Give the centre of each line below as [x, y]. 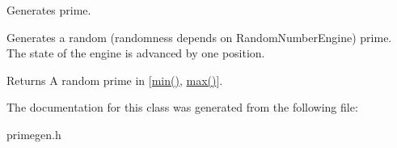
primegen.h [34, 134]
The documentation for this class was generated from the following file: [182, 107]
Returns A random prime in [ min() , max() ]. [115, 80]
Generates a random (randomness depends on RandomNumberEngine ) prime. [199, 37]
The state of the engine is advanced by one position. [136, 53]
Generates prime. [49, 10]
